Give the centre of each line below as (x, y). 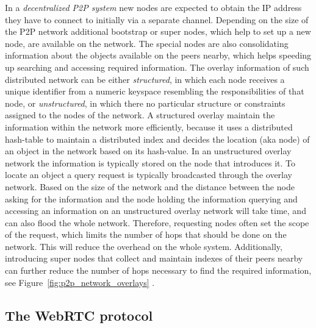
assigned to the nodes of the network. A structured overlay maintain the (140, 115)
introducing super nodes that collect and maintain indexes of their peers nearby (154, 258)
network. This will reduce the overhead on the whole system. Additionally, (144, 246)
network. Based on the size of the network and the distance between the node (150, 186)
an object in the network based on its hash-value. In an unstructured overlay (148, 151)
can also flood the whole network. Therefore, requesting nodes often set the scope (157, 222)
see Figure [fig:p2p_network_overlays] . (80, 282)
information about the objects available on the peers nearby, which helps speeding (158, 55)
